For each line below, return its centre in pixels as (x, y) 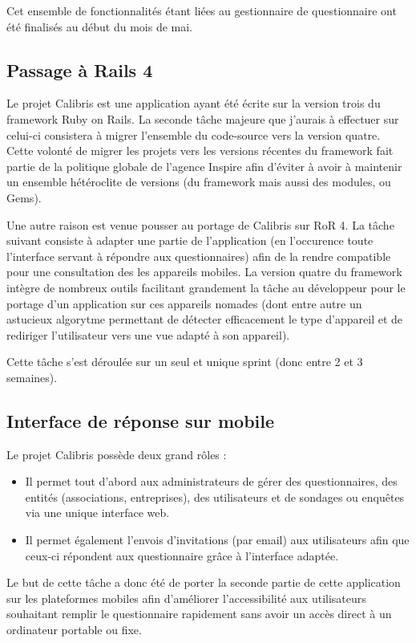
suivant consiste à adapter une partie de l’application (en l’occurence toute (190, 240)
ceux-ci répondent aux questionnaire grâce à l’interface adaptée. (182, 555)
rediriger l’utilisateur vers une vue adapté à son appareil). (148, 334)
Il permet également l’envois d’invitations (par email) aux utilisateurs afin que (217, 540)
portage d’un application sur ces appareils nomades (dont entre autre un (184, 303)
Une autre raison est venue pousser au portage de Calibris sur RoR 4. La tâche (200, 224)
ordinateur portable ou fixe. (74, 630)
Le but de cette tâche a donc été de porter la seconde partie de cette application (204, 582)
